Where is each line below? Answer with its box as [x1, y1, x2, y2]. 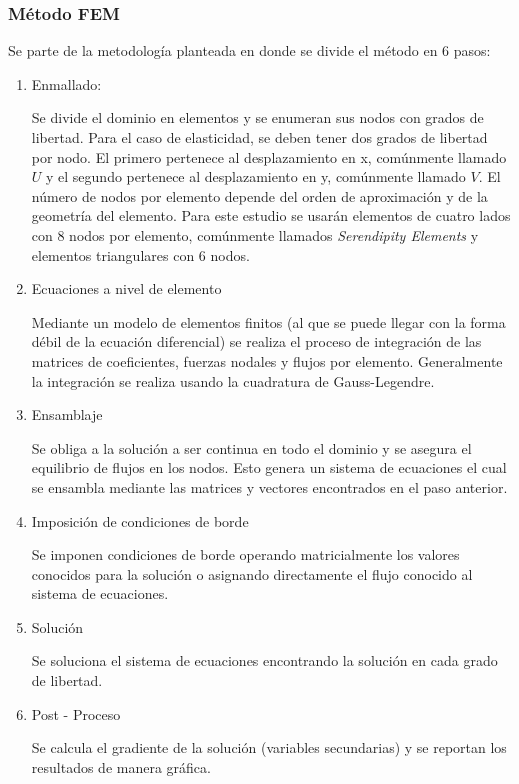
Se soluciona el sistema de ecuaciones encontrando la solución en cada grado [31, 650, 498, 671]
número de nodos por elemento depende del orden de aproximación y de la [31, 185, 488, 206]
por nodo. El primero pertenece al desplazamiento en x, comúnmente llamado [31, 146, 507, 167]
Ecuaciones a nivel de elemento [31, 278, 222, 299]
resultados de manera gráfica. [31, 756, 211, 777]
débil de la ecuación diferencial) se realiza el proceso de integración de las [31, 331, 482, 352]
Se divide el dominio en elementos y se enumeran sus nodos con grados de [31, 107, 484, 128]
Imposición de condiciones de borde [31, 510, 249, 531]
